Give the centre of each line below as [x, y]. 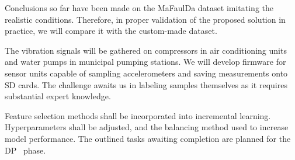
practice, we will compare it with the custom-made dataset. [111, 31]
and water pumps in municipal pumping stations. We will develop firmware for [145, 62]
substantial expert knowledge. [58, 96]
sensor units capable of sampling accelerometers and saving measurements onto [146, 73]
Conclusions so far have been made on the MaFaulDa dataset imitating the [139, 8]
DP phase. [25, 150]
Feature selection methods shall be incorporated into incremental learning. [138, 115]
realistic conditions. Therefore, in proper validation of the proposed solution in [145, 19]
